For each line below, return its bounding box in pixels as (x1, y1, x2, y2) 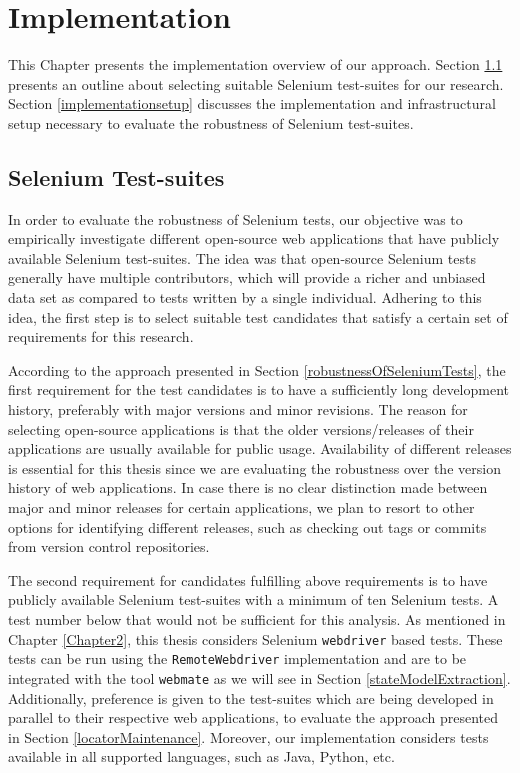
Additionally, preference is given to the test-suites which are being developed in (8, 687, 494, 708)
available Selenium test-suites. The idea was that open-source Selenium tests (8, 247, 476, 268)
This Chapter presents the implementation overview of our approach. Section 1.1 (8, 54, 503, 75)
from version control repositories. (8, 536, 210, 557)
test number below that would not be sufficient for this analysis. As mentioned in (8, 608, 506, 629)
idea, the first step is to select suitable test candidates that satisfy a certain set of (8, 306, 508, 327)
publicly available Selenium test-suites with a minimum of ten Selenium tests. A (8, 589, 499, 610)
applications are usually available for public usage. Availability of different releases (8, 438, 512, 459)
